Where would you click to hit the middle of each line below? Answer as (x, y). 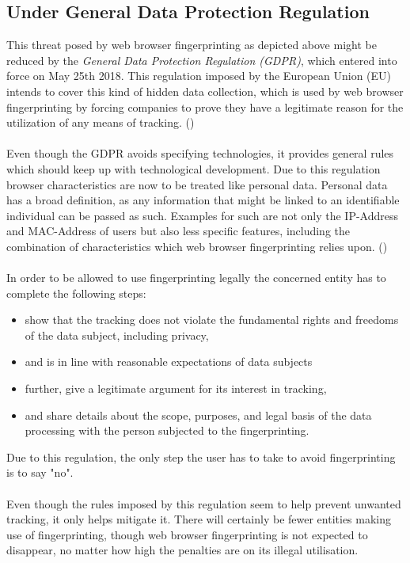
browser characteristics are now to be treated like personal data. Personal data (197, 184)
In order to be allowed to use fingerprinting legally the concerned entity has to (196, 278)
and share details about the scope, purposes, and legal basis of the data (198, 415)
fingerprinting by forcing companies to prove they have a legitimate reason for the (205, 107)
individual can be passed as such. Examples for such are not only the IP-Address (203, 215)
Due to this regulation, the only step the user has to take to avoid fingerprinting (201, 456)
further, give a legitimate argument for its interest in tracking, (176, 388)
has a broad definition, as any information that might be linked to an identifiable (203, 200)
